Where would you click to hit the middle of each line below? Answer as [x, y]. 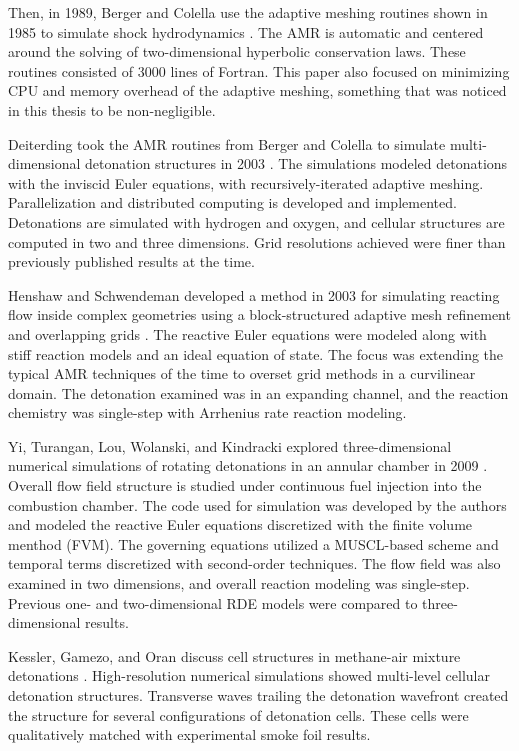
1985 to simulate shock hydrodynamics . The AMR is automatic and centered [246, 31]
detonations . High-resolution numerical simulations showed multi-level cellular [249, 675]
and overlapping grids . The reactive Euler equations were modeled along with [247, 333]
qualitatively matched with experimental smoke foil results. [189, 734]
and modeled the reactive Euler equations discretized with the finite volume [240, 524]
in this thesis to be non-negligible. [112, 109]
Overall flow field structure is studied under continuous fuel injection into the [245, 485]
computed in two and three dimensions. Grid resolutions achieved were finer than [257, 241]
